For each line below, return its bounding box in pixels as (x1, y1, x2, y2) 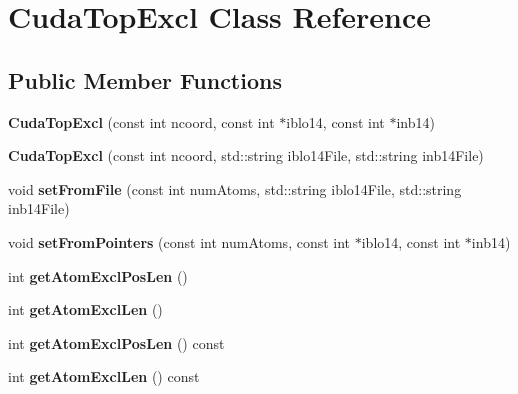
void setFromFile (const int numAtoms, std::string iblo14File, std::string (8, 178, 462, 199)
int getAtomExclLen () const (8, 366, 200, 387)
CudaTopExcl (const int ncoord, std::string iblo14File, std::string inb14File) (8, 145, 484, 166)
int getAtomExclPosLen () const (8, 332, 225, 353)
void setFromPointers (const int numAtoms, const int (8, 231, 351, 252)
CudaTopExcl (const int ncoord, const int (8, 111, 275, 132)
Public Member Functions (8, 64, 282, 95)
